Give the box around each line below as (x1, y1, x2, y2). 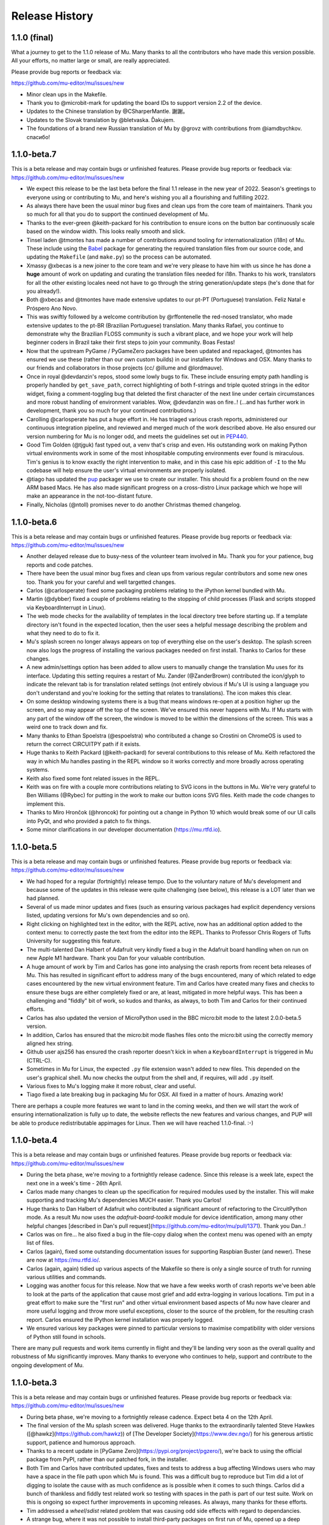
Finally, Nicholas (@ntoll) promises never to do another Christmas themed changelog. (26, 501, 241, 508)
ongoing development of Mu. (11, 1361, 85, 1369)
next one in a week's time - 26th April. (26, 1179, 122, 1186)
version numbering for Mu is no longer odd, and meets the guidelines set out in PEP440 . (26, 432, 248, 440)
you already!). (26, 287, 62, 295)
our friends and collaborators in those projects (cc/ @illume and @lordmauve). (26, 364, 224, 371)
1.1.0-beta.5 (11, 842, 57, 852)
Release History (11, 9, 94, 23)
